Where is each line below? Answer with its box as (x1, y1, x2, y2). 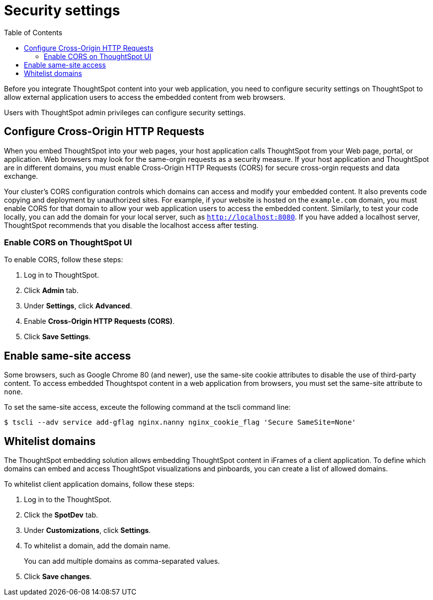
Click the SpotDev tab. (24, 511, 98, 520)
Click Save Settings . (24, 332, 91, 341)
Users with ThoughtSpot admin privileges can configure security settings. (4, 108, 246, 117)
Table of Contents (4, 28, 63, 37)
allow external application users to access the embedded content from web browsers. (4, 92, 285, 101)
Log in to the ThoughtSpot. (24, 495, 112, 504)
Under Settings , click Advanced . (24, 301, 132, 310)
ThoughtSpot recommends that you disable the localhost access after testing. (4, 221, 259, 229)
